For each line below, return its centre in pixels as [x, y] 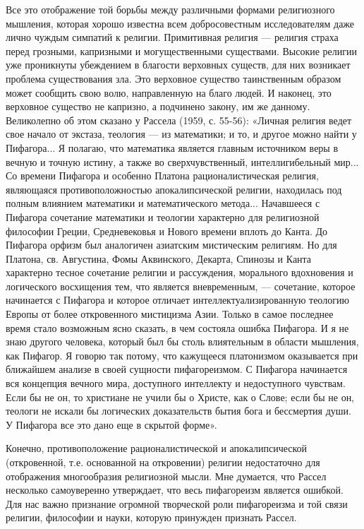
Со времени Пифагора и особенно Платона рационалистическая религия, [162, 176]
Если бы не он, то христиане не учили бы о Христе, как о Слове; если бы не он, [180, 397]
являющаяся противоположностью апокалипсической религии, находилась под [174, 189]
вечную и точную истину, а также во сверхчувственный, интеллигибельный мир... [182, 161]
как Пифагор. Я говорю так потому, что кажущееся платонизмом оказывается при [182, 355]
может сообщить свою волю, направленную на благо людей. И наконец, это [169, 92]
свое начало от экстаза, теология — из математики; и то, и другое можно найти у [181, 134]
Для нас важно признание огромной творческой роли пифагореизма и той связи [177, 503]
